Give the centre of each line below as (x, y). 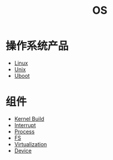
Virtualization (30, 144)
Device (23, 150)
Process (25, 131)
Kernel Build (29, 119)
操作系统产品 (37, 46)
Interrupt (25, 125)
